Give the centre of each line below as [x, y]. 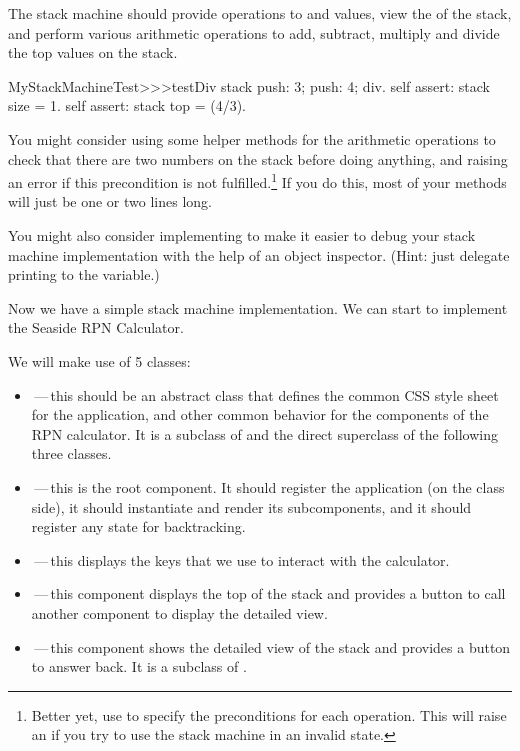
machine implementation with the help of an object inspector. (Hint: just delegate [259, 254]
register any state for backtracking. [138, 526]
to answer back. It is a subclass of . [139, 666]
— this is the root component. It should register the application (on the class [269, 486]
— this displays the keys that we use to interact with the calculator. [242, 559]
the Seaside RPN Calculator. [96, 327]
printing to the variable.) [84, 274]
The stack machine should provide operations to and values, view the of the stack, [260, 13]
